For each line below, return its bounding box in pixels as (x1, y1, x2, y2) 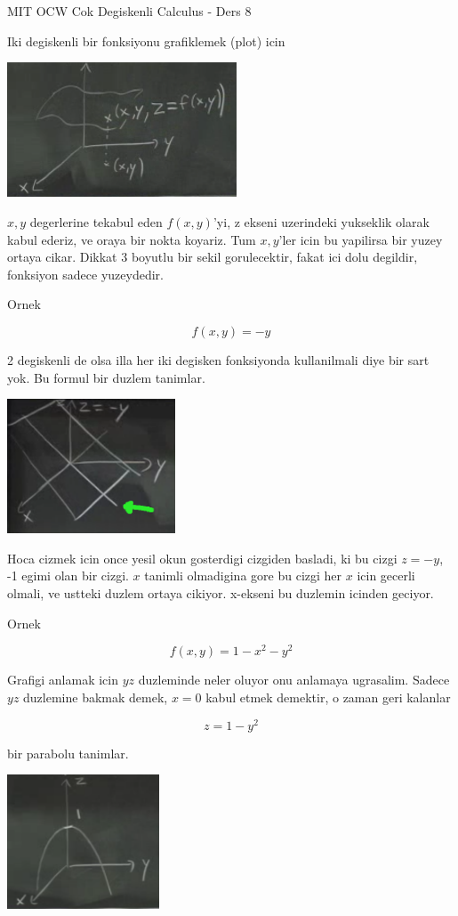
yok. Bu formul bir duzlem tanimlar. (7, 368, 205, 386)
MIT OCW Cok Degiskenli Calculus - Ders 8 (7, 2, 252, 20)
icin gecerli (357, 566, 415, 585)
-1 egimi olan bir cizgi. (7, 566, 129, 585)
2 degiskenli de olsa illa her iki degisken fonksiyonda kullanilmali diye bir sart (7, 350, 430, 369)
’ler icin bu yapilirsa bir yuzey (278, 230, 443, 248)
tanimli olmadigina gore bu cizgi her (144, 566, 342, 585)
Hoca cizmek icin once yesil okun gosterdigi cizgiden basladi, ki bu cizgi (7, 548, 398, 567)
